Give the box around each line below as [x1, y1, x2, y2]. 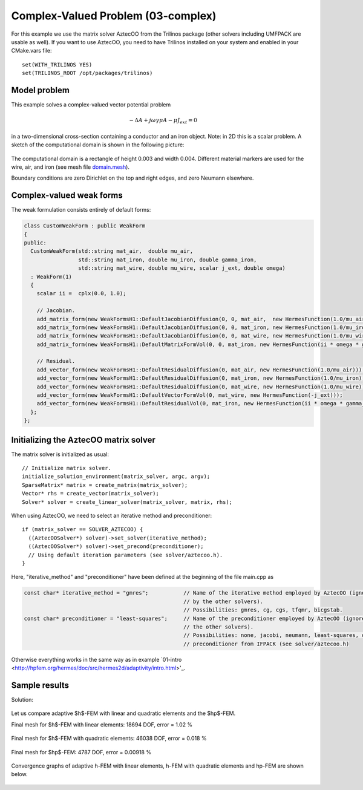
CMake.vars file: [11, 47, 52, 54]
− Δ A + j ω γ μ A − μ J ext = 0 [129, 117, 198, 125]
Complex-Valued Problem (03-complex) [11, 9, 217, 22]
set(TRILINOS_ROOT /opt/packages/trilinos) [22, 70, 153, 77]
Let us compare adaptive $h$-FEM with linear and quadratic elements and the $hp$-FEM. [11, 710, 236, 717]
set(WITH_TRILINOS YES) [22, 61, 93, 68]
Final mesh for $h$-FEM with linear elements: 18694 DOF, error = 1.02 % [11, 720, 193, 728]
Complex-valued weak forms [11, 191, 123, 201]
